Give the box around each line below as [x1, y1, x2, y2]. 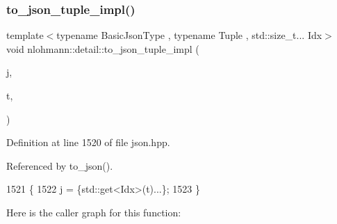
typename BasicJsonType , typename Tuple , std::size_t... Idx [56, 28, 322, 42]
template [6, 28, 44, 42]
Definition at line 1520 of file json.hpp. [6, 135, 170, 150]
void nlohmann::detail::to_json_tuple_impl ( [6, 41, 199, 56]
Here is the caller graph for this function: [6, 205, 181, 219]
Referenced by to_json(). [6, 158, 113, 173]
